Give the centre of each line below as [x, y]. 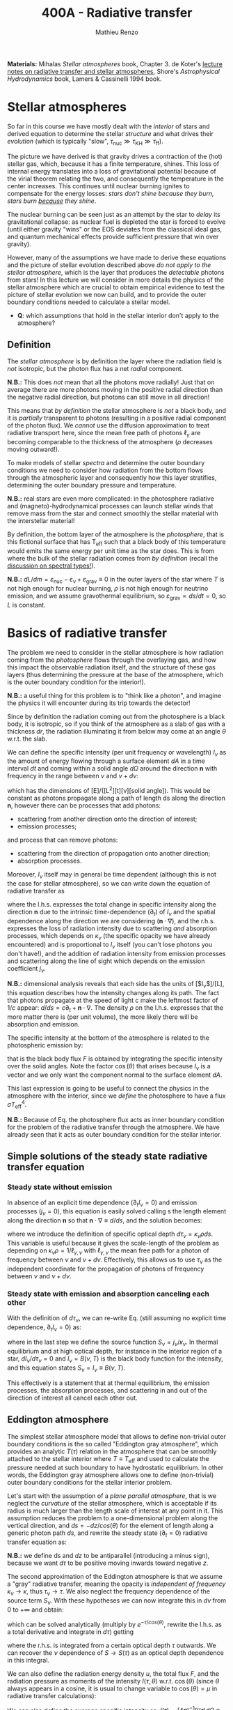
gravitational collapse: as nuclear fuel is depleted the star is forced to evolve [116, 222]
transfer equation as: [37, 1542]
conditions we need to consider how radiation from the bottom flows [105, 470]
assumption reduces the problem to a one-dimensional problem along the [113, 1518]
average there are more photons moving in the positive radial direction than [115, 390]
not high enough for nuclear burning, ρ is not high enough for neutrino [108, 588]
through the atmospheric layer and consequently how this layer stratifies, [112, 478]
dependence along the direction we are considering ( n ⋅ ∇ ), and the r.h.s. [111, 921]
